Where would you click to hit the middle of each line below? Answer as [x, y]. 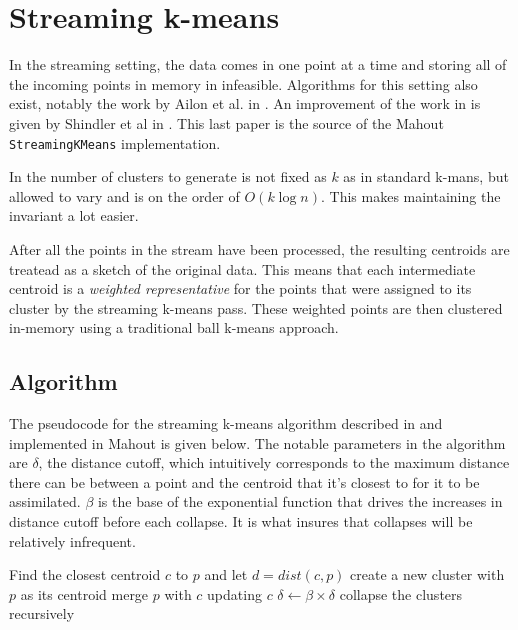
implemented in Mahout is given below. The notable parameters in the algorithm [257, 442]
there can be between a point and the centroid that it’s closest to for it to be [244, 481]
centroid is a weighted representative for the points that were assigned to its [240, 288]
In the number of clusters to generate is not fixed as [168, 176]
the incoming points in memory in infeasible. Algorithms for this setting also [243, 83]
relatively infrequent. [72, 540]
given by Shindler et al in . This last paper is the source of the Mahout [226, 122]
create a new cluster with [427, 574]
